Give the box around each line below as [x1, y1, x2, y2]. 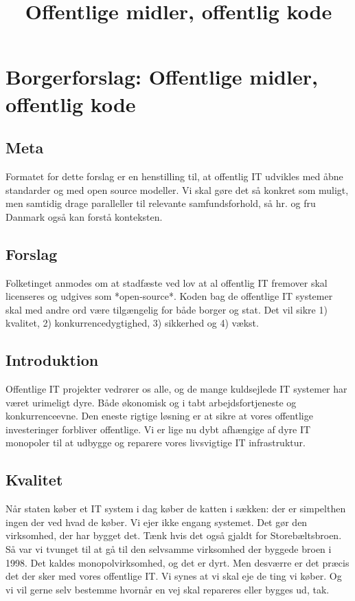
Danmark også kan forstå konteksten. [5, 209, 163, 223]
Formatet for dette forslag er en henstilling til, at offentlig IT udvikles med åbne [5, 168, 343, 183]
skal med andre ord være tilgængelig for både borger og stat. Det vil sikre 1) [5, 302, 328, 316]
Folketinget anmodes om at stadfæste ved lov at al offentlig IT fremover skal [5, 275, 328, 289]
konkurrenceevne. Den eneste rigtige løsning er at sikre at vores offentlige [5, 408, 313, 423]
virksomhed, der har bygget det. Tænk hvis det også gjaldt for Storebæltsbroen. [5, 528, 342, 543]
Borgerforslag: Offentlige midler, [5, 63, 318, 91]
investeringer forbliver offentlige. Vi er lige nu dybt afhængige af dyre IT [5, 422, 311, 436]
